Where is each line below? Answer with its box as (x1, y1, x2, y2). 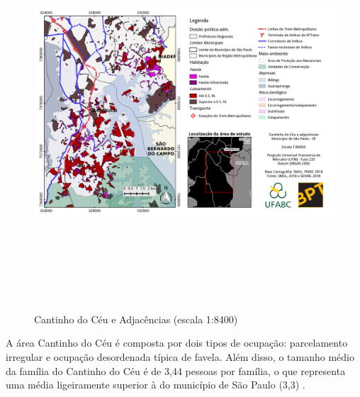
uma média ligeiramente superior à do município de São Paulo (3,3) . (6, 377, 305, 392)
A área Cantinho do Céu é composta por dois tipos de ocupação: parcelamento (6, 335, 348, 350)
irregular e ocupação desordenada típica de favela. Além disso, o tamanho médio (6, 349, 354, 364)
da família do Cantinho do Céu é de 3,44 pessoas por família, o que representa (6, 363, 346, 378)
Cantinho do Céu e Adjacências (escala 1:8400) (34, 311, 238, 326)
